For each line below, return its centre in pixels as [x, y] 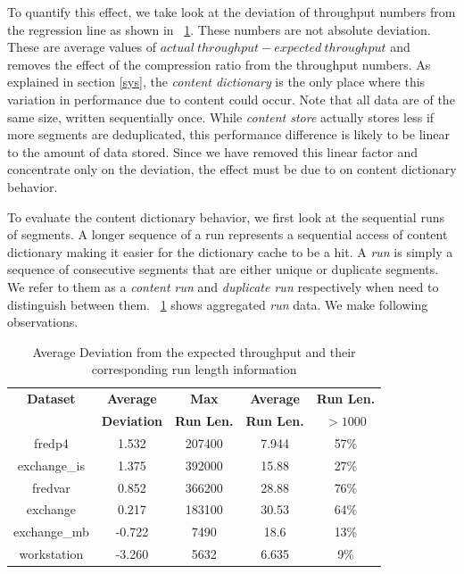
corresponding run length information [194, 369]
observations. [43, 322]
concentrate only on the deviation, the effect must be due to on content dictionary [232, 169]
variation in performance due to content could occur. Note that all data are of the [231, 99]
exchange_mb [51, 532]
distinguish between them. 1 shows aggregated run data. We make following [218, 304]
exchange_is [51, 465]
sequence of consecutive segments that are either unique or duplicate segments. [223, 269]
